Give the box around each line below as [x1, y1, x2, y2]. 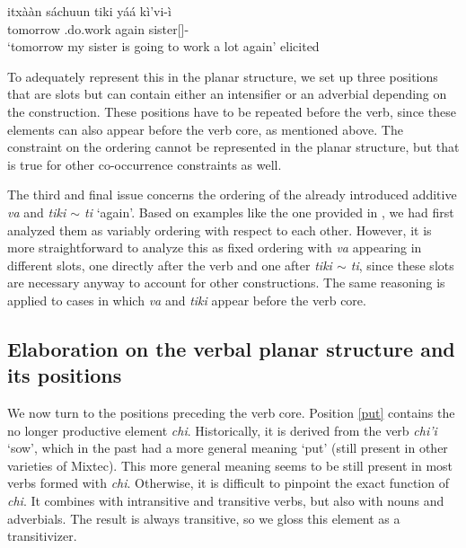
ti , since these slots [350, 255, 454, 274]
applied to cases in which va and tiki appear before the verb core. [7, 290, 366, 309]
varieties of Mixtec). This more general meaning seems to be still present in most [7, 455, 453, 474]
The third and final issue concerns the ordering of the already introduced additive [7, 185, 457, 204]
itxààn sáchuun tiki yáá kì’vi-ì [7, 2, 171, 20]
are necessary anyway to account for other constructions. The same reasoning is [7, 273, 445, 292]
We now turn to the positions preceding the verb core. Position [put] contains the [7, 403, 455, 422]
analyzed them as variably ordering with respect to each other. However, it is [7, 220, 432, 239]
